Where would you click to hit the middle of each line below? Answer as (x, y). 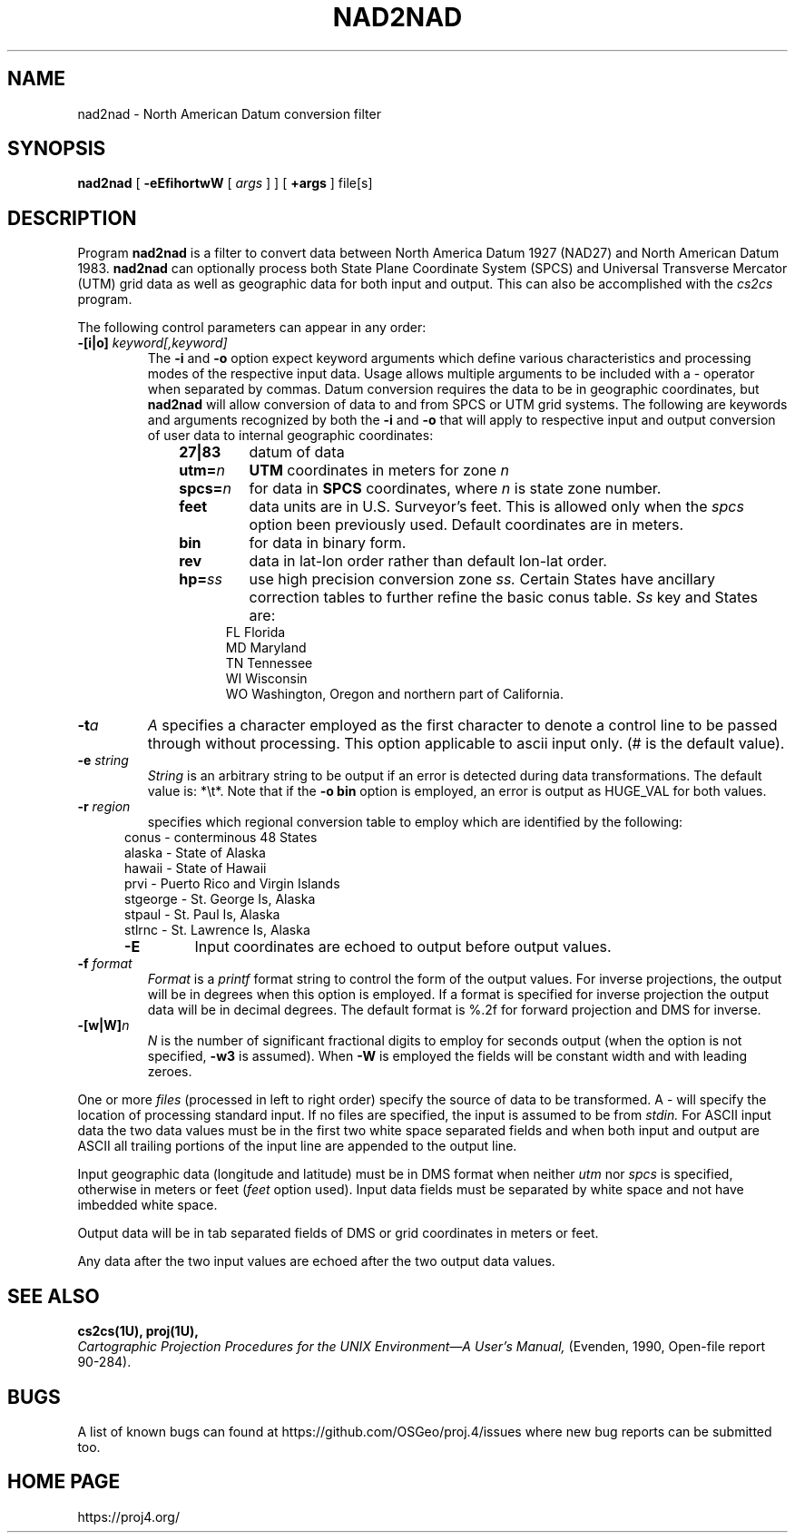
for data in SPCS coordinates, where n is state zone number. (455, 489)
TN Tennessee (269, 663)
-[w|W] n (103, 1025)
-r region (104, 807)
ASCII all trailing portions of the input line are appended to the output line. (297, 1146)
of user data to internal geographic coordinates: (290, 436)
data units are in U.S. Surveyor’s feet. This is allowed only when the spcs (496, 507)
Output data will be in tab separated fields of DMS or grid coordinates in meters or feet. (338, 1233)
